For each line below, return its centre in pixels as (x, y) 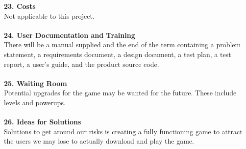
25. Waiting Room (36, 83)
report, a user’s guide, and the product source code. (82, 64)
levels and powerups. (35, 102)
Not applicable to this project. (49, 15)
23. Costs (20, 6)
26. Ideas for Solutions (43, 122)
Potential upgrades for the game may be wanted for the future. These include (120, 93)
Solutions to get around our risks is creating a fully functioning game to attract (123, 131)
